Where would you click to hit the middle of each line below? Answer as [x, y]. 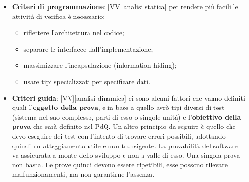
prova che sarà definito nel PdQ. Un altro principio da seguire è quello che [124, 126]
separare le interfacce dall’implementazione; [88, 48]
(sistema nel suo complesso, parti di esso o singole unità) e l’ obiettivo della [126, 117]
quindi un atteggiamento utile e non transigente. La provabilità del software [125, 145]
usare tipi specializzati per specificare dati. [87, 81]
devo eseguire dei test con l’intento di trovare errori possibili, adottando [119, 136]
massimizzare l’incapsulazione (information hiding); [100, 65]
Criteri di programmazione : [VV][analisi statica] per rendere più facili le [125, 6]
